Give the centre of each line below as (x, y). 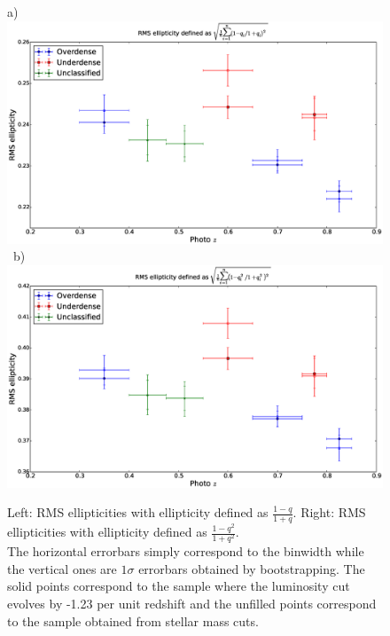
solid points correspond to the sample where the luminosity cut (179, 586)
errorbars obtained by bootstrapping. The (252, 568)
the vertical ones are (62, 568)
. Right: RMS (329, 512)
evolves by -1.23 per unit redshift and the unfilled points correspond (192, 603)
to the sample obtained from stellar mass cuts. (133, 620)
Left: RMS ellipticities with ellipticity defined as (138, 512)
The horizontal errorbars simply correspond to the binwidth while (186, 551)
